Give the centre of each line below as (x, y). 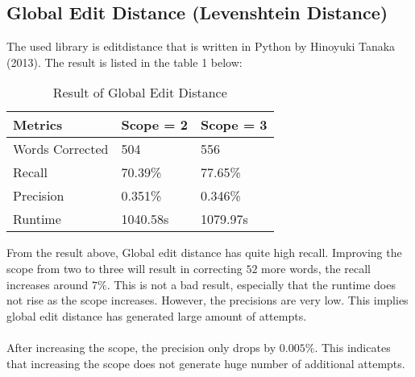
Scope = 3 (234, 125)
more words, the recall (316, 268)
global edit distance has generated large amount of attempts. (157, 315)
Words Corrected (61, 149)
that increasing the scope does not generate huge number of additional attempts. (206, 363)
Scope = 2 (154, 125)
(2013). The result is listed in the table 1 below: (124, 62)
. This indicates (353, 347)
